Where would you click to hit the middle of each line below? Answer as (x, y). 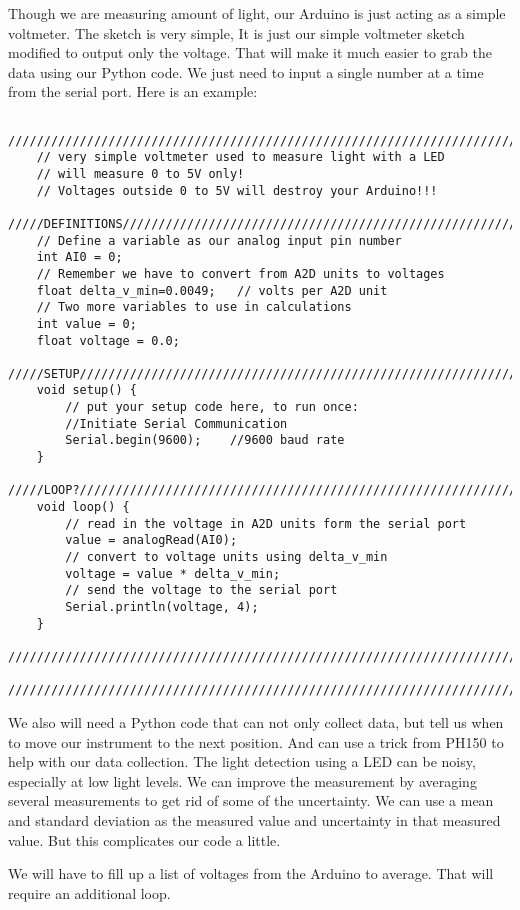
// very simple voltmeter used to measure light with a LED (240, 157)
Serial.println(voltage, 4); (162, 607)
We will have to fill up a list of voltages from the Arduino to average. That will (251, 873)
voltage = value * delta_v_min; (173, 573)
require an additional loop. (89, 892)
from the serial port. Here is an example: (133, 91)
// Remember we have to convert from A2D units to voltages (240, 273)
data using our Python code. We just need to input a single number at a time (246, 71)
